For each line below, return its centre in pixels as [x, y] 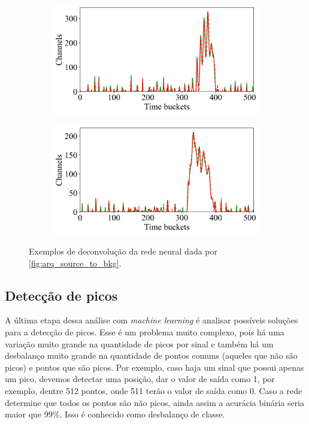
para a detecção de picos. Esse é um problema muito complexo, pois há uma [145, 331]
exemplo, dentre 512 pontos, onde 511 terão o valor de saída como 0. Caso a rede [154, 390]
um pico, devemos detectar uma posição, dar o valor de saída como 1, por [140, 379]
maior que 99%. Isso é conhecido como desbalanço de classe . [115, 414]
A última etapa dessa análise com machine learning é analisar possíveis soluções [152, 320]
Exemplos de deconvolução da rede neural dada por [123, 251]
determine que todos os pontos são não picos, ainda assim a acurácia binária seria [155, 402]
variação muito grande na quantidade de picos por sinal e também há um [139, 343]
